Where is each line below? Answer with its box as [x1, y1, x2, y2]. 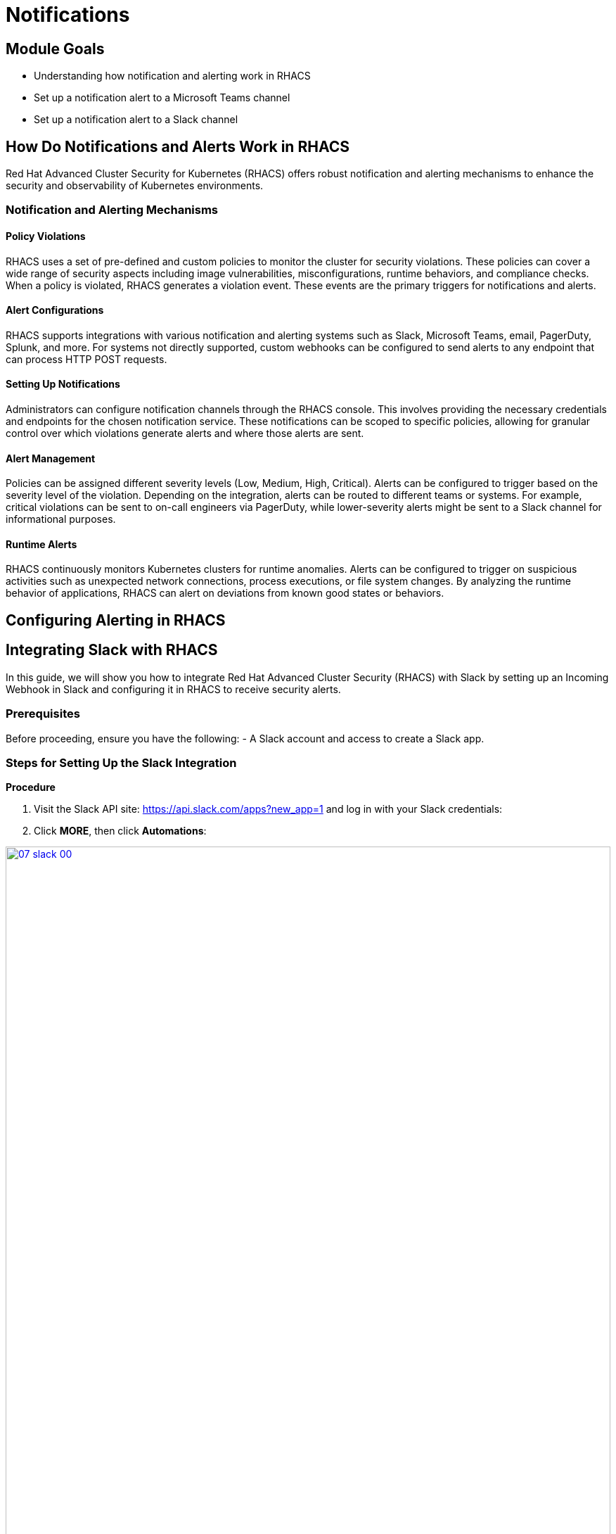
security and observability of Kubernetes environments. [6, 179, 264, 192]
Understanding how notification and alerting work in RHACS [34, 70, 311, 82]
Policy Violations [6, 230, 86, 242]
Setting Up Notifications [6, 378, 120, 391]
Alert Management [6, 452, 96, 464]
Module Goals [6, 39, 105, 58]
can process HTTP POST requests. [6, 353, 167, 365]
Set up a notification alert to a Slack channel [34, 113, 238, 126]
